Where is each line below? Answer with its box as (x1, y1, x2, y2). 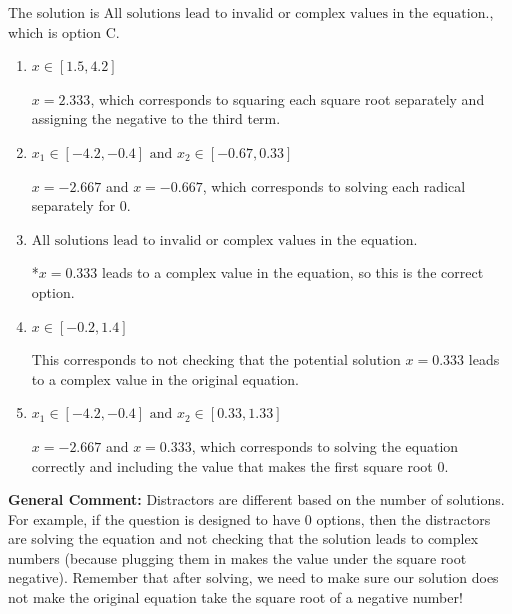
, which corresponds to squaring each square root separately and (90, 88, 485, 109)
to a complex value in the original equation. (31, 368, 300, 389)
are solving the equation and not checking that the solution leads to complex (8, 528, 479, 549)
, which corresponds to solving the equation (191, 435, 459, 456)
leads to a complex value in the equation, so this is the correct (102, 262, 484, 283)
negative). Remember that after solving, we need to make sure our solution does (8, 567, 499, 588)
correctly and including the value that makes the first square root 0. (31, 455, 449, 476)
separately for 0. (31, 195, 131, 216)
